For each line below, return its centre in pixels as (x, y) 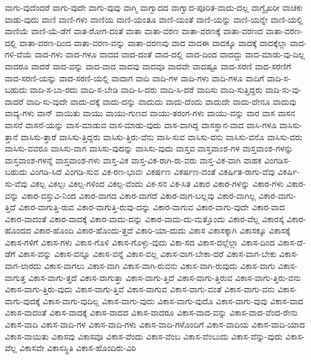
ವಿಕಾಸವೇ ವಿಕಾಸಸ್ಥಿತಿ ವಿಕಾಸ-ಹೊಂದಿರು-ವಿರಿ (78, 348)
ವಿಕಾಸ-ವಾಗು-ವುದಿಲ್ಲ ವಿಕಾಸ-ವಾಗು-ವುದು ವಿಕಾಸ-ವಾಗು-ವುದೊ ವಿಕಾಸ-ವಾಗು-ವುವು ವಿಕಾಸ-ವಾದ (173, 300)
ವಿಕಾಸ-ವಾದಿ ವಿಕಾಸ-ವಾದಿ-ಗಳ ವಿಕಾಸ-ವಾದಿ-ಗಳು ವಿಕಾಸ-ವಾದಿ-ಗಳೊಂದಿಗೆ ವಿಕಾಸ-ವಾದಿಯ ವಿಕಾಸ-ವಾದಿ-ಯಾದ (155, 324)
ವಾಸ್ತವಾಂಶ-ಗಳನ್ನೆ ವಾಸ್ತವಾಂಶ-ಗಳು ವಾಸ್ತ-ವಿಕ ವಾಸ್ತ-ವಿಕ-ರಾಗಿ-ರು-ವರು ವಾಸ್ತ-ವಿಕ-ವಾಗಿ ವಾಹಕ (133, 160)
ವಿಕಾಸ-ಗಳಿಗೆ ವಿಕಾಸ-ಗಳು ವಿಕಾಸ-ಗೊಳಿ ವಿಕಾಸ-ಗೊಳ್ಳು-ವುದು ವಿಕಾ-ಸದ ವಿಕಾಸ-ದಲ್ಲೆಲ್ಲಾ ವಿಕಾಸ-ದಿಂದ (140, 242)
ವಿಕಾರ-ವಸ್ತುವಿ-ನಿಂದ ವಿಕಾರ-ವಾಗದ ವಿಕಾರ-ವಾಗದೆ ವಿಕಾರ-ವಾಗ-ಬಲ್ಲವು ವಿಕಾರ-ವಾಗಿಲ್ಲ (138, 195)
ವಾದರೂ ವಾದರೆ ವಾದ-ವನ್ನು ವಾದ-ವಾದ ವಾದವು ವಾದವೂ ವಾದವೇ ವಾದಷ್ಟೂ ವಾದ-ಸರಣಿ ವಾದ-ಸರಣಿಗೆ (148, 66)
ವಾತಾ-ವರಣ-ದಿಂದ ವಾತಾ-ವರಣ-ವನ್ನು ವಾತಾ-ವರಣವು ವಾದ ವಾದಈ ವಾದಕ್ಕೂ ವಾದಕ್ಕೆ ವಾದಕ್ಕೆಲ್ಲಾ (153, 42)
